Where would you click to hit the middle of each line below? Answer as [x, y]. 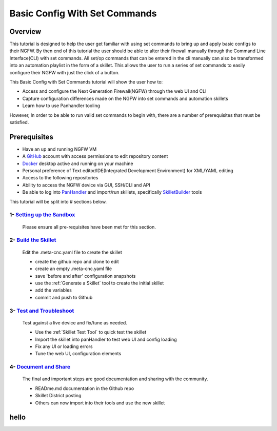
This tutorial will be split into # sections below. [58, 201]
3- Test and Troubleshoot [42, 311]
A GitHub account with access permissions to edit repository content [95, 156]
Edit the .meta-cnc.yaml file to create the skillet [72, 252]
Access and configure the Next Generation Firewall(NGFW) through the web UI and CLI [114, 91]
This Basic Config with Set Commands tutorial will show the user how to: [86, 82]
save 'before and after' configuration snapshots [85, 276]
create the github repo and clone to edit [77, 261]
